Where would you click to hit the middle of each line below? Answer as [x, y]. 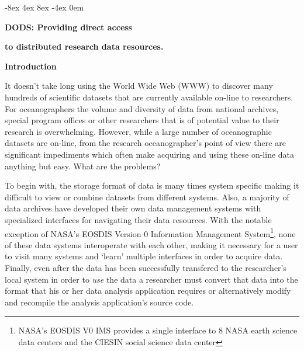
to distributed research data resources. [84, 46]
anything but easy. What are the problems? [83, 166]
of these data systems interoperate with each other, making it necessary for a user [151, 244]
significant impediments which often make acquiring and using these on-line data [150, 154]
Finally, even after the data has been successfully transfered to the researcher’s [146, 267]
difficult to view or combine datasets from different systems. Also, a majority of [147, 197]
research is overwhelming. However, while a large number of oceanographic [138, 131]
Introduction [31, 66]
